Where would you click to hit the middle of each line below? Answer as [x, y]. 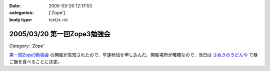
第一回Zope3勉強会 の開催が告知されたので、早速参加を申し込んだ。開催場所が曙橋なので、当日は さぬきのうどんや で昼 [133, 55]
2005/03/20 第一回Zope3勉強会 [60, 34]
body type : [21, 19]
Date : [15, 6]
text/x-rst [58, 19]
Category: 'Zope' [27, 46]
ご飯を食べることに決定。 [35, 62]
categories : [21, 13]
